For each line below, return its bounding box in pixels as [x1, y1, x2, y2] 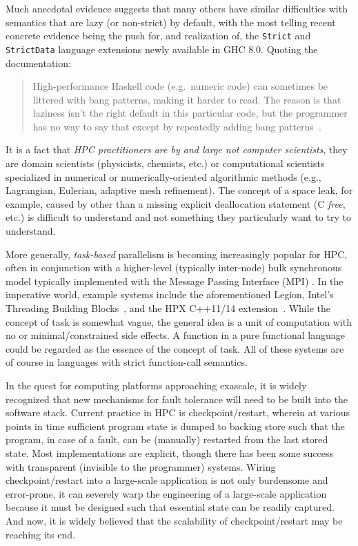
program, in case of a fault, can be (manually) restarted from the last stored [6, 432, 328, 447]
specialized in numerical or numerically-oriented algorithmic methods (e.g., [6, 169, 321, 184]
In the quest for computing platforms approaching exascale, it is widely [6, 378, 307, 392]
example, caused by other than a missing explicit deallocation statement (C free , [6, 196, 346, 211]
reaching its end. [6, 527, 75, 541]
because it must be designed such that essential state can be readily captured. [6, 500, 335, 514]
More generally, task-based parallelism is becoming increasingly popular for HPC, [6, 246, 348, 261]
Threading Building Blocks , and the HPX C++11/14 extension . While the [6, 301, 330, 315]
